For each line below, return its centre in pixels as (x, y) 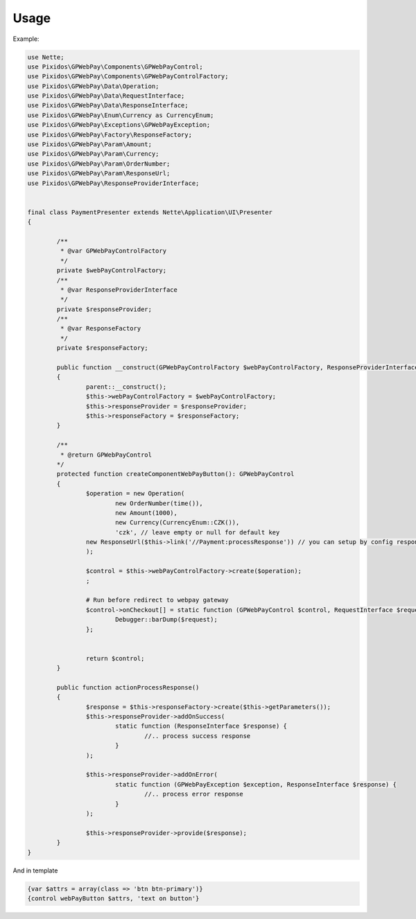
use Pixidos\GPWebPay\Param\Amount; (90, 145)
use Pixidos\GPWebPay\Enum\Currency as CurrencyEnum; (121, 115)
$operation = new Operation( (135, 493)
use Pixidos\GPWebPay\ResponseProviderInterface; (113, 183)
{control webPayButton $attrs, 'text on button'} (113, 898)
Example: (26, 39)
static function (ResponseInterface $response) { (201, 726)
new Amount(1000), (146, 513)
